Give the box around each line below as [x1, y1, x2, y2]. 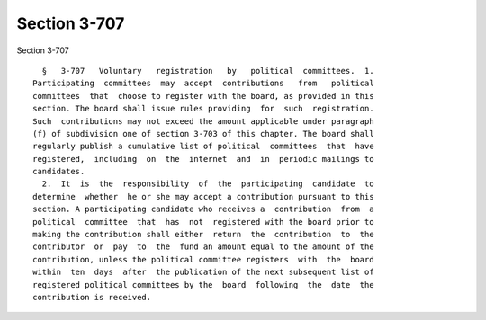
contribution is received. [32, 292, 152, 302]
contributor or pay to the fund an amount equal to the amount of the [32, 242, 374, 252]
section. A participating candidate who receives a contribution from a [32, 204, 374, 215]
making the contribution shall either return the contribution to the [32, 229, 374, 240]
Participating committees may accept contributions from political [32, 78, 374, 89]
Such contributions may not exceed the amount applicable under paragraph [32, 116, 374, 126]
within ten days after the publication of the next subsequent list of [32, 267, 374, 278]
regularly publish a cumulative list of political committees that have [32, 141, 374, 152]
